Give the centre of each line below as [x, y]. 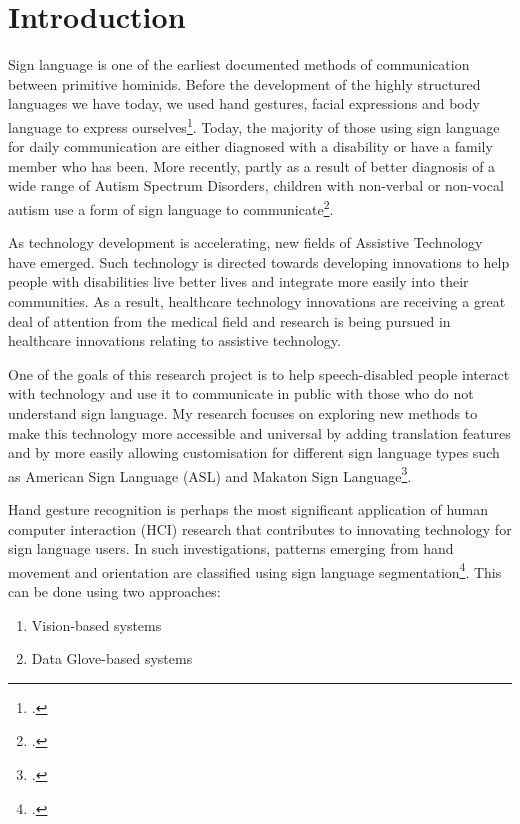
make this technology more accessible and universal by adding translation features [259, 432]
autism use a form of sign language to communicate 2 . [171, 207]
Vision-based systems [96, 624]
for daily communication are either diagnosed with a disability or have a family [250, 146]
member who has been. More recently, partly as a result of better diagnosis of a [252, 165]
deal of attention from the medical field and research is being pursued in [229, 320]
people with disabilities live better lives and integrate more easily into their [238, 281]
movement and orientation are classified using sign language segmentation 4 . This [255, 570]
